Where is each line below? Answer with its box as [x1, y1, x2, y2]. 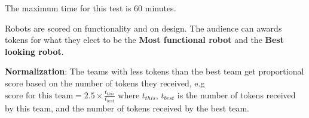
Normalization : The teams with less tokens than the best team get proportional [5, 65, 304, 77]
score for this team [5, 91, 74, 100]
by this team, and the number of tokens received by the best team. [5, 102, 249, 114]
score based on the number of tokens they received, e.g [5, 76, 205, 89]
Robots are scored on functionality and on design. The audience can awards [5, 21, 282, 34]
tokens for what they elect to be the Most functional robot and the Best [5, 33, 284, 46]
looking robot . [5, 45, 64, 57]
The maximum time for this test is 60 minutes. [5, 2, 176, 14]
